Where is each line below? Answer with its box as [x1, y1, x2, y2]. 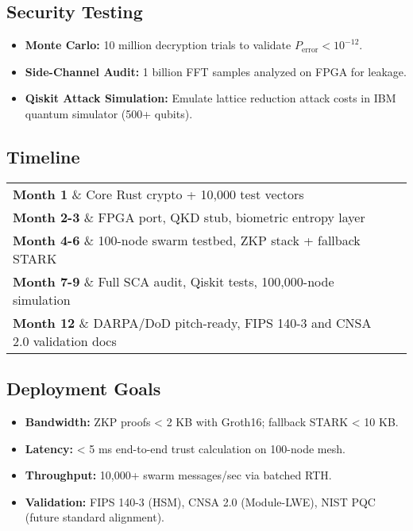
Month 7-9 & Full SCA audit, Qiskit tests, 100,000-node [13, 271, 334, 291]
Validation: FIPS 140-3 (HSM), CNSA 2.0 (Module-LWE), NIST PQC [25, 493, 376, 510]
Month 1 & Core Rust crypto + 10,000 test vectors [13, 184, 304, 203]
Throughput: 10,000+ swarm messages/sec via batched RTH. [25, 467, 332, 483]
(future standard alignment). [25, 509, 164, 525]
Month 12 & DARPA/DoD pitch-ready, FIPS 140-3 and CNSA [13, 313, 372, 332]
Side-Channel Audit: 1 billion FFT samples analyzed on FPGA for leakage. [25, 63, 407, 79]
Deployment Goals [6, 376, 161, 401]
